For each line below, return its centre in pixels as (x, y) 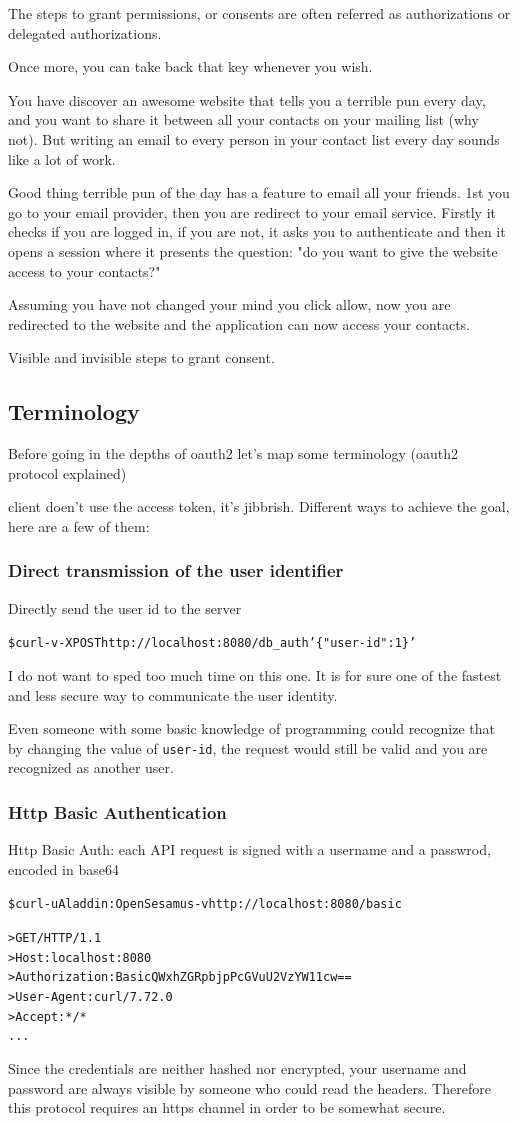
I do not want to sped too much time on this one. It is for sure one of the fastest (255, 674)
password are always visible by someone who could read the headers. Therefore (249, 1087)
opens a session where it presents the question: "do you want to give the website (253, 250)
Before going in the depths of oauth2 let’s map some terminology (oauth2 (233, 453)
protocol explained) (67, 472)
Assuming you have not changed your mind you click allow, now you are (229, 304)
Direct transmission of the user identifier (176, 570)
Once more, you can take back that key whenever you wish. (190, 66)
